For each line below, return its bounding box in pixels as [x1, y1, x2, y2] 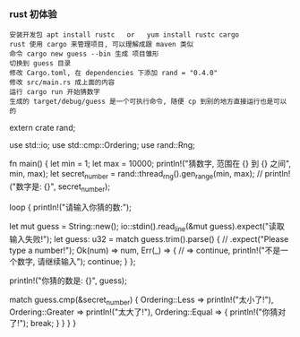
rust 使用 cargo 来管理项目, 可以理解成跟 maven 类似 [9, 40, 194, 49]
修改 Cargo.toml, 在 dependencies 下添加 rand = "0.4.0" [9, 69, 219, 78]
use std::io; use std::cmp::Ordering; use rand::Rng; [9, 140, 195, 151]
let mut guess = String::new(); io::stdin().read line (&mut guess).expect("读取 [9, 220, 285, 234]
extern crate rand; [9, 123, 76, 134]
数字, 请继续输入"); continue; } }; [16, 255, 136, 266]
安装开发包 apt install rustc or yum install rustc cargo [9, 30, 240, 39]
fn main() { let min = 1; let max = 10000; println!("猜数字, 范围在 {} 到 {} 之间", [9, 159, 291, 169]
